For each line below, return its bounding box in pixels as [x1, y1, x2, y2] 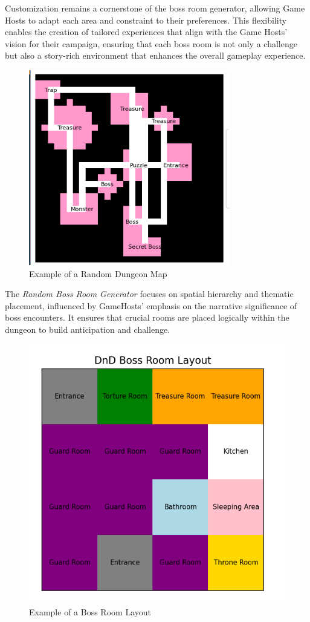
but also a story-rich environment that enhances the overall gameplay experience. [5, 49, 306, 62]
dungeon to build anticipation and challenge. [5, 322, 170, 335]
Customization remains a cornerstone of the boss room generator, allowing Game [5, 2, 305, 14]
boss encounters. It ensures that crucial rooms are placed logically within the [5, 311, 289, 324]
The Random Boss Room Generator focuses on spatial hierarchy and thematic [5, 287, 294, 300]
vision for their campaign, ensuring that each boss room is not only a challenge [5, 37, 297, 50]
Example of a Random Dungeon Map [29, 267, 167, 280]
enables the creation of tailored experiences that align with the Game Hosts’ [5, 25, 288, 38]
